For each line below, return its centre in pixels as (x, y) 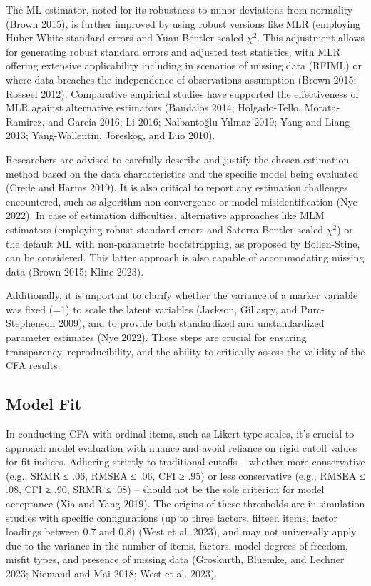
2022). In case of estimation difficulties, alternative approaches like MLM (165, 215)
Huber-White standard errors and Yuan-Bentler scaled (125, 37)
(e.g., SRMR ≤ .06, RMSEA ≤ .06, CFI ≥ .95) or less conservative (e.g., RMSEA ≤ (185, 475)
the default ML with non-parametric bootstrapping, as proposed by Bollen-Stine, (183, 243)
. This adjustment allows (311, 37)
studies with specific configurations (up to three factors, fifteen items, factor (172, 517)
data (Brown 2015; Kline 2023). (75, 271)
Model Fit (44, 404)
